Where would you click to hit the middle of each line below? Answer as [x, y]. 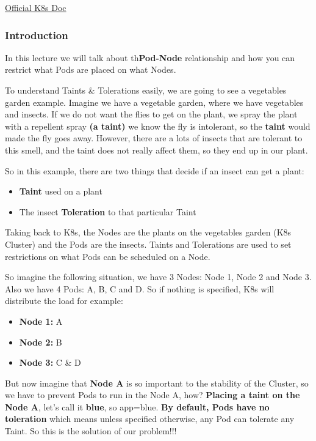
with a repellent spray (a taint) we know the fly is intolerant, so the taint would [158, 126]
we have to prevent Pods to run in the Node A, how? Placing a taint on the [153, 395]
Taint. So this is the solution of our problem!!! [91, 431]
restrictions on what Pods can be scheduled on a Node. [108, 256]
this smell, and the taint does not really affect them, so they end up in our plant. [156, 150]
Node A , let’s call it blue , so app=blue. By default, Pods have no [137, 406]
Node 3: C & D [50, 362]
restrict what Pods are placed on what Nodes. [91, 69]
